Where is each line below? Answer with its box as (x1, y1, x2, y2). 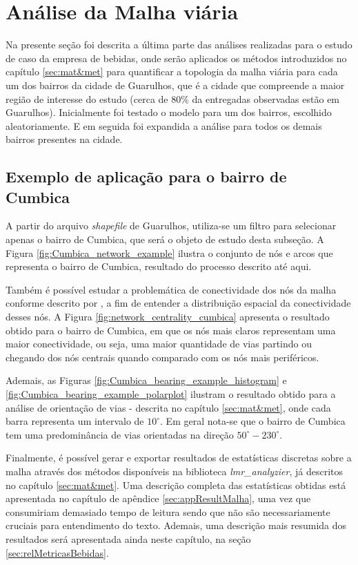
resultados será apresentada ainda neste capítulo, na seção (6, 531, 251, 546)
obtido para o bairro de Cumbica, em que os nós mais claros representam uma (6, 323, 336, 337)
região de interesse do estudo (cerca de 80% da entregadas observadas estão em (6, 91, 340, 106)
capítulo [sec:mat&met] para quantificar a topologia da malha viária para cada (6, 64, 338, 79)
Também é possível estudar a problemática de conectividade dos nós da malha (6, 282, 337, 296)
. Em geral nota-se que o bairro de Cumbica (160, 414, 346, 428)
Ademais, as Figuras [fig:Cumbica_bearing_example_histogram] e (6, 373, 287, 387)
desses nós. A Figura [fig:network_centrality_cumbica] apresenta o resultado (6, 309, 330, 324)
